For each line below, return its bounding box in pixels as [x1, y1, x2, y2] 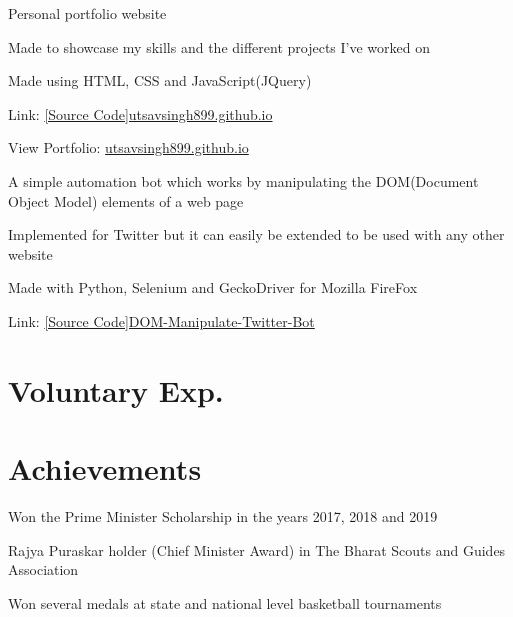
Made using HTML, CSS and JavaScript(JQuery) [8, 70, 312, 91]
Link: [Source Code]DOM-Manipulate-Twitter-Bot [8, 310, 315, 331]
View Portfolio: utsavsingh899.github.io [8, 137, 249, 158]
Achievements [8, 448, 202, 489]
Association [8, 559, 79, 580]
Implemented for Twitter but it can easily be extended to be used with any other [8, 224, 505, 245]
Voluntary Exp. [8, 369, 224, 410]
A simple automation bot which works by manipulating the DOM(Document [8, 170, 479, 191]
